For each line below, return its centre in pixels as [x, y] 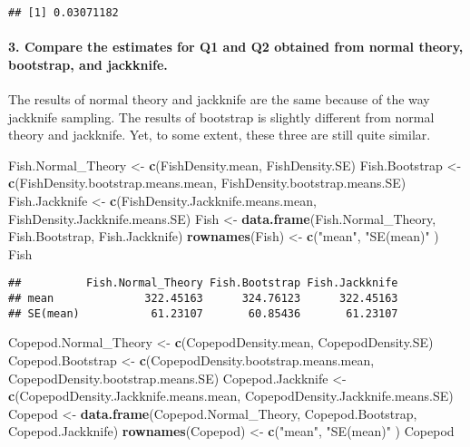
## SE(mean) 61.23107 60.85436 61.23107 [203, 313]
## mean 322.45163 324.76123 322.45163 [203, 299]
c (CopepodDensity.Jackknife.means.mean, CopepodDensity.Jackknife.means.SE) [231, 396]
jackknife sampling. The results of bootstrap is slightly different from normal [221, 117]
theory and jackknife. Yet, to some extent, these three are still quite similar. [220, 135]
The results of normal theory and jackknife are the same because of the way [219, 99]
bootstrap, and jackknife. [88, 64]
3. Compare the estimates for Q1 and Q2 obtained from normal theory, [236, 47]
